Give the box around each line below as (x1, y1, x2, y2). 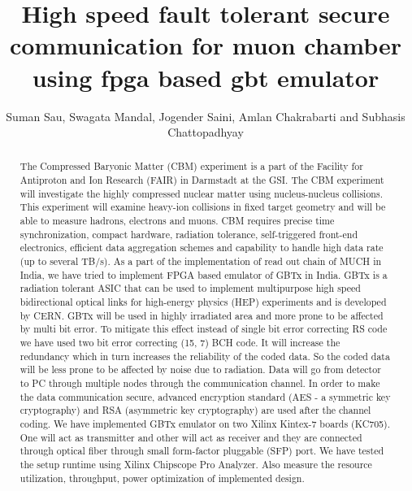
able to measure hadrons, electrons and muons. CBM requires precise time (20, 214, 335, 228)
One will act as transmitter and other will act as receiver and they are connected (20, 430, 362, 444)
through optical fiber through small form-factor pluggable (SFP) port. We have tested (20, 444, 384, 458)
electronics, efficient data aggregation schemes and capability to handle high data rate (20, 241, 384, 254)
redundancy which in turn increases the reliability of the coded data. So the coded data (20, 349, 390, 363)
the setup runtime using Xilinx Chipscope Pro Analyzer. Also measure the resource (20, 457, 372, 471)
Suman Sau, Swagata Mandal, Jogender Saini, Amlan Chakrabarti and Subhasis (6, 107, 405, 124)
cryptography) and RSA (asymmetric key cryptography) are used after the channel (20, 403, 371, 417)
